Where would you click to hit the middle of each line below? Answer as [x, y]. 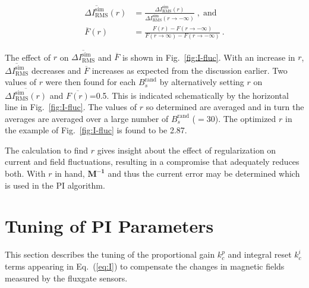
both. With [25, 173]
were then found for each [91, 82]
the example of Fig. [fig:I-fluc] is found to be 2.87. [96, 130]
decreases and [56, 70]
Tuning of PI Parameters [109, 226]
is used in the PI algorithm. [55, 185]
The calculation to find [47, 150]
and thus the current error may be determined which [204, 173]
